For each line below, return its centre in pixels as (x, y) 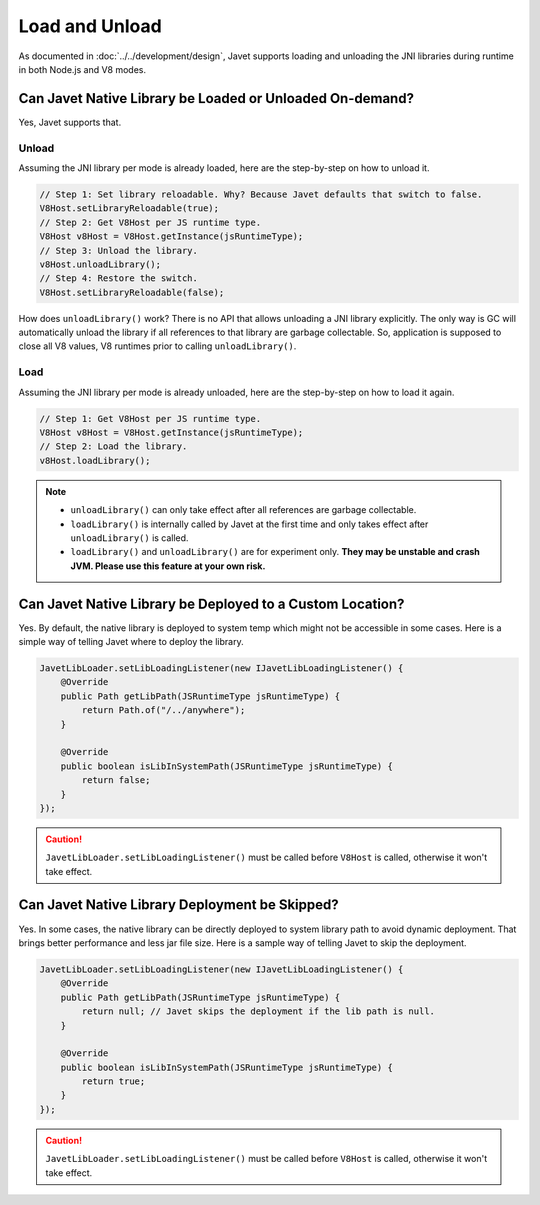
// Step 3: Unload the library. (119, 250)
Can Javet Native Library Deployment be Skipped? (178, 905)
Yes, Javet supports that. (70, 122)
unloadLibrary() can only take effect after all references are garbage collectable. (243, 510)
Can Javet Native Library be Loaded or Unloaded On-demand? (216, 98)
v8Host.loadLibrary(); (95, 460)
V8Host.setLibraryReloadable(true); (129, 208)
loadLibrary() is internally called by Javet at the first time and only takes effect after (249, 524)
